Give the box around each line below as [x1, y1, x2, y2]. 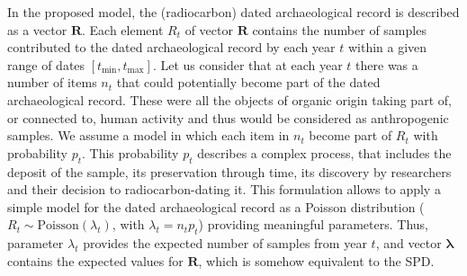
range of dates [7, 55, 85, 74]
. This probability [82, 143, 179, 162]
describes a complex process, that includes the [197, 143, 452, 162]
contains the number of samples [252, 20, 427, 39]
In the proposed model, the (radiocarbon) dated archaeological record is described [7, 3, 460, 21]
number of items [7, 73, 97, 92]
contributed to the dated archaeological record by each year [7, 38, 336, 57]
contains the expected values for [7, 251, 184, 270]
